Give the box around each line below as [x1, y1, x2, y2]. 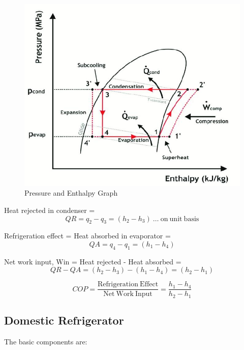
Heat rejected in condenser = [4, 205, 95, 216]
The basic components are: [4, 336, 87, 347]
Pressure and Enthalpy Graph [24, 187, 118, 198]
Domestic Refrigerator [4, 312, 124, 328]
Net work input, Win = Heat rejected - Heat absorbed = [4, 256, 181, 266]
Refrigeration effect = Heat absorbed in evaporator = [4, 230, 171, 241]
